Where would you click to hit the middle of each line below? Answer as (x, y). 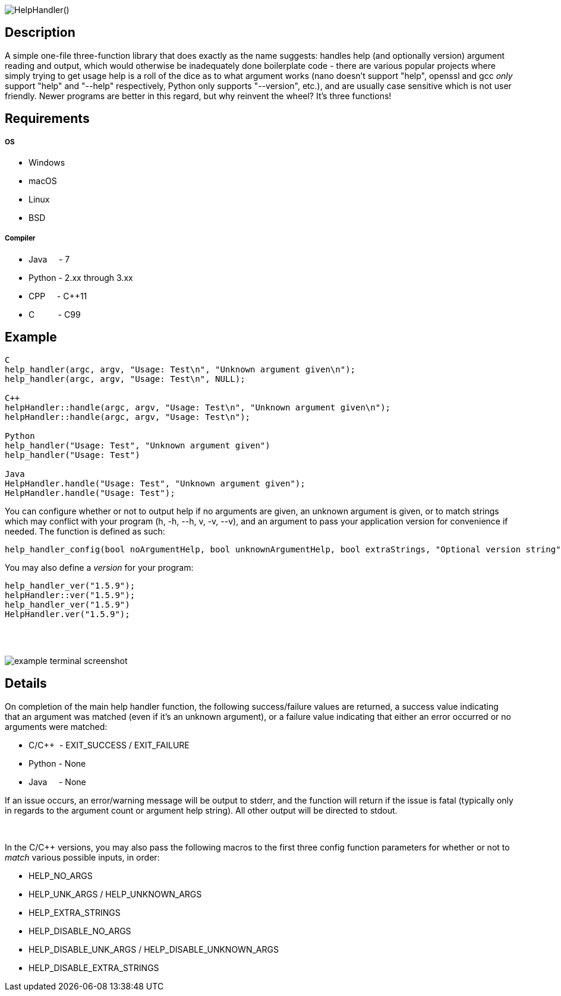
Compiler (20, 238)
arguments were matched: (56, 726)
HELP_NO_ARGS (61, 875)
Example (31, 337)
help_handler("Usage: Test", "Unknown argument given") (138, 445)
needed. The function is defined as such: (85, 531)
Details (26, 684)
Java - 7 (49, 259)
